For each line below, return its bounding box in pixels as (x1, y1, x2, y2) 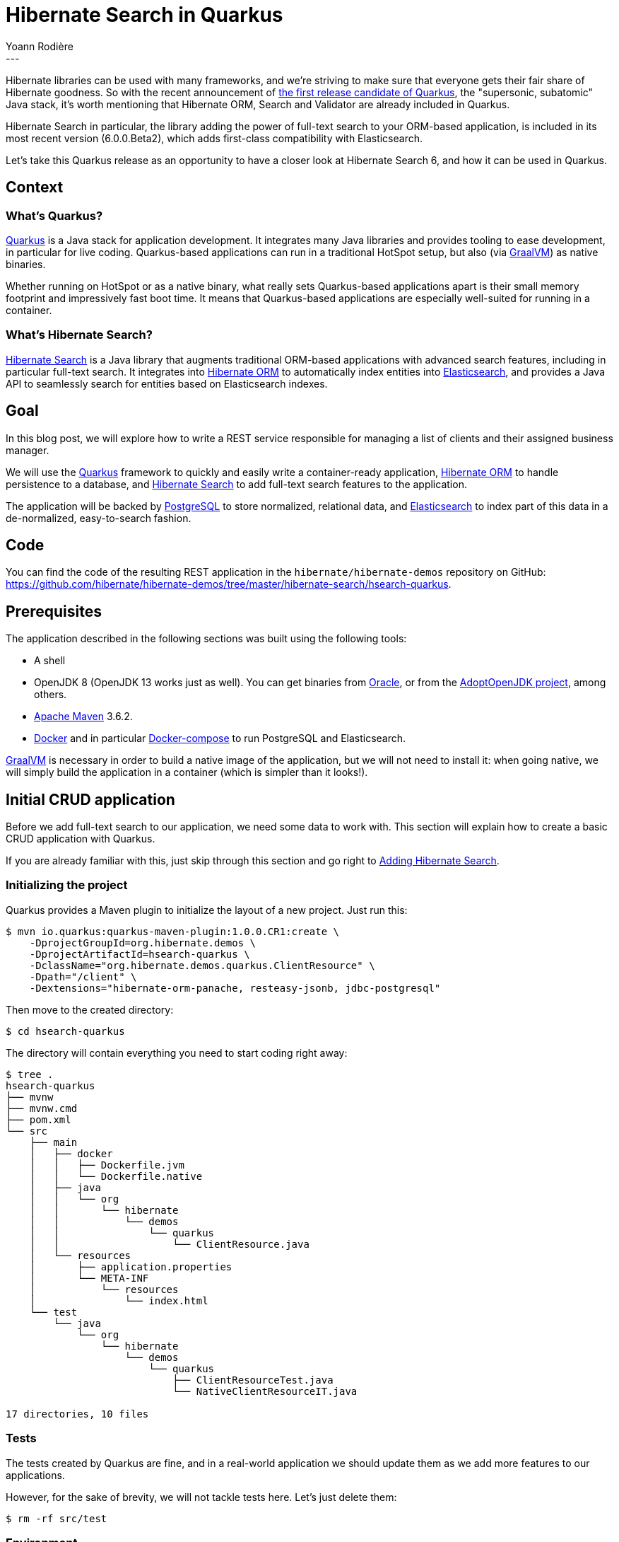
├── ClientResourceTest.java (172, 1374, 334, 1386)
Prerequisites (6, 602, 102, 620)
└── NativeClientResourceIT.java (172, 1385, 358, 1397)
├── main (29, 1136, 78, 1148)
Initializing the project (6, 878, 128, 893)
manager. (6, 444, 49, 456)
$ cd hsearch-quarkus (6, 1025, 125, 1037)
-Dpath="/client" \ (29, 970, 137, 982)
